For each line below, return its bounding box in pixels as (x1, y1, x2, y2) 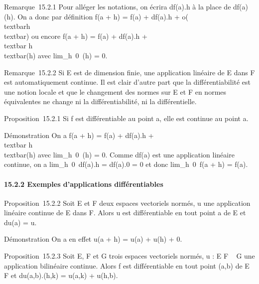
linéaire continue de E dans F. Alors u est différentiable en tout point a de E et (4, 207, 246, 218)
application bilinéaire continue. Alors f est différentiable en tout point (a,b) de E (4, 260, 250, 271)
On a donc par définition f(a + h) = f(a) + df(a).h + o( (17, 11, 188, 21)
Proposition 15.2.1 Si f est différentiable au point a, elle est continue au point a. (4, 113, 249, 123)
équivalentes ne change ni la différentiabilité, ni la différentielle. (4, 96, 197, 107)
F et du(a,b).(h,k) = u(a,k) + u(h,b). (4, 270, 118, 281)
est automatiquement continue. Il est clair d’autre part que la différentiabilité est (4, 77, 251, 87)
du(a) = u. (4, 217, 37, 227)
